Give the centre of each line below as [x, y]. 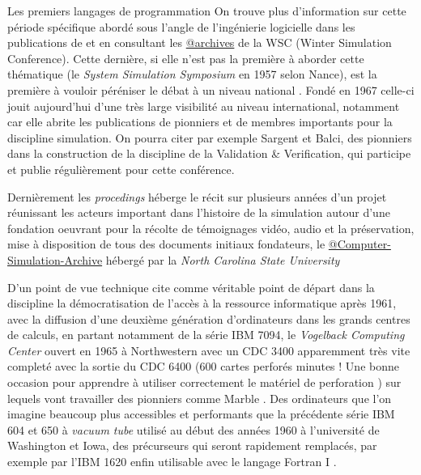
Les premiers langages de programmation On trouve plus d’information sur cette [207, 11]
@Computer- [359, 244]
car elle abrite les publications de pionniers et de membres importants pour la [200, 122]
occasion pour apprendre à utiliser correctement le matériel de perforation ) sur [204, 382]
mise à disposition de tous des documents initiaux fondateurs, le [166, 244]
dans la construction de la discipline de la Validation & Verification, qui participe [209, 153]
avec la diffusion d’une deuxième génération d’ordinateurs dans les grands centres [209, 318]
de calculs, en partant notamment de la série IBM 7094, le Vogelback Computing [206, 335]
